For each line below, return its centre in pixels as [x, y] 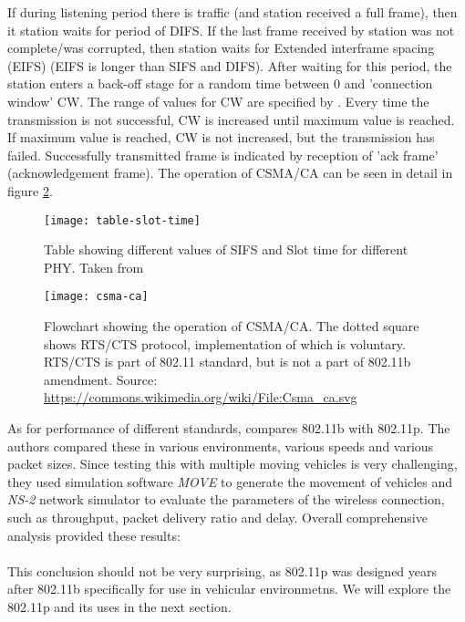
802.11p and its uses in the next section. [119, 606]
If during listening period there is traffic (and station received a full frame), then [232, 12]
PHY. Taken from [94, 267]
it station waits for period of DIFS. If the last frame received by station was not [231, 30]
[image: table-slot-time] [122, 220]
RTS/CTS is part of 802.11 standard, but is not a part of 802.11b [227, 362]
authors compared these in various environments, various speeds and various [221, 446]
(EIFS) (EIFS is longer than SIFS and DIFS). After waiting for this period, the [230, 65]
